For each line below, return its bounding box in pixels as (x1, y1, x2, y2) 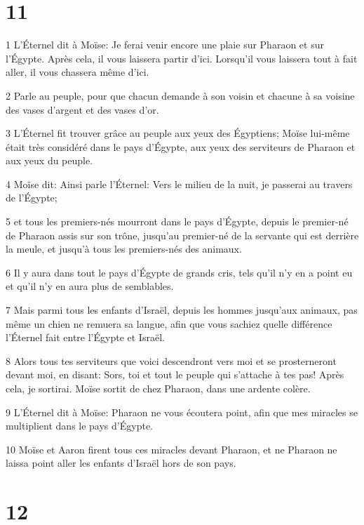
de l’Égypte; (6, 190, 58, 205)
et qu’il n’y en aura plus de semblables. (6, 279, 174, 293)
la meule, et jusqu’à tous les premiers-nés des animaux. (6, 241, 242, 256)
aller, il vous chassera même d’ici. (6, 65, 149, 79)
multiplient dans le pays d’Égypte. (6, 418, 153, 433)
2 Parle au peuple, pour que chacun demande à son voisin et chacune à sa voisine (6, 88, 355, 102)
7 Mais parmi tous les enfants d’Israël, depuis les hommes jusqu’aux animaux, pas (6, 303, 358, 317)
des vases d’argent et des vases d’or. (6, 102, 159, 117)
